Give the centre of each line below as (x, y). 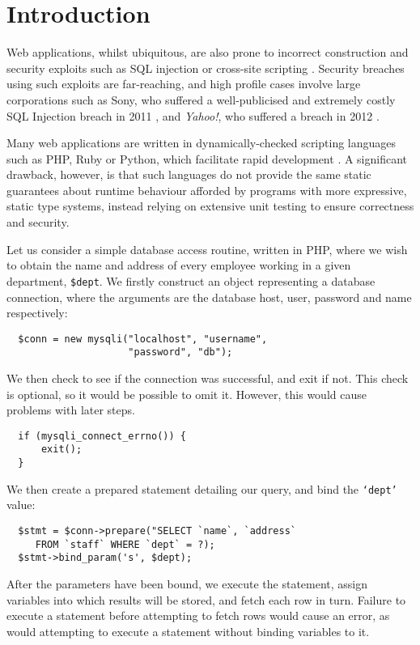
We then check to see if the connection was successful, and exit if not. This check (208, 378)
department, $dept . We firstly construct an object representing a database (191, 280)
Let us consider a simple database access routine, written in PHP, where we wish (207, 249)
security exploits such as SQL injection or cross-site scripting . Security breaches (206, 68)
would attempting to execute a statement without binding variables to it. (188, 631)
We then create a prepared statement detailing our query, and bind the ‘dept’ (202, 488)
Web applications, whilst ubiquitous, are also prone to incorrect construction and (208, 52)
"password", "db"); (180, 352)
